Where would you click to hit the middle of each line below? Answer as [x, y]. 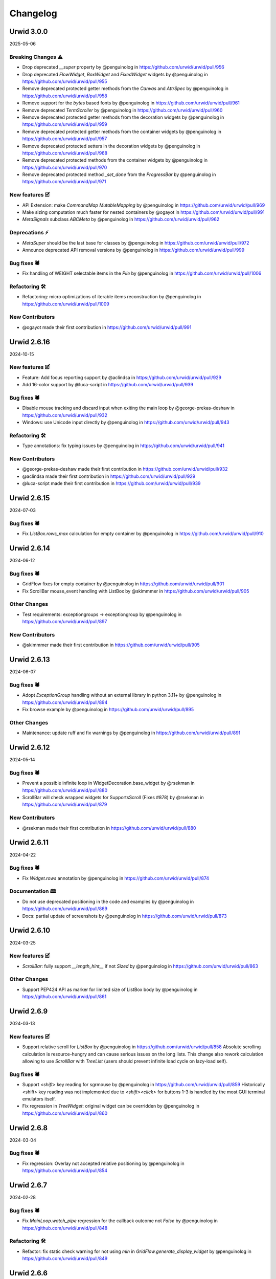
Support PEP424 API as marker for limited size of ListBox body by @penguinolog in [110, 989]
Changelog [33, 13]
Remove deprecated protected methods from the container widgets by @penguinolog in [115, 160]
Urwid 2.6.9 [29, 1011]
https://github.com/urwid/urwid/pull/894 [65, 702]
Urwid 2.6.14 [30, 548]
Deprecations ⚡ [29, 233]
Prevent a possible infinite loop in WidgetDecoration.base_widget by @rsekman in [109, 783]
